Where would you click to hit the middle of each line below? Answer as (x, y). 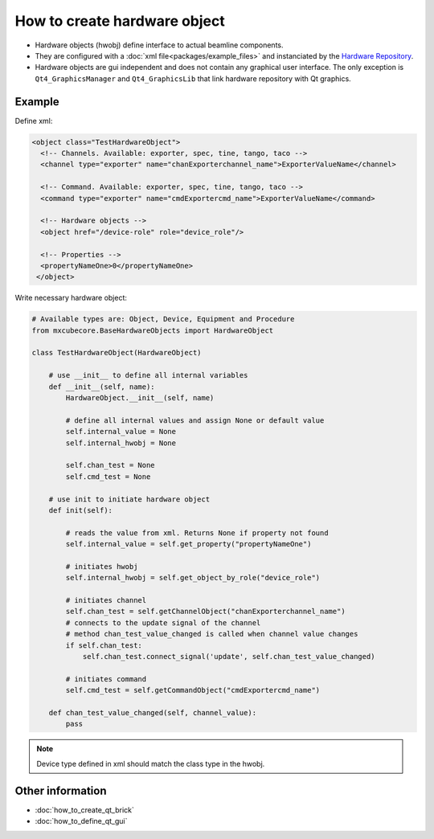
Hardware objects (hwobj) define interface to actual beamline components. (159, 45)
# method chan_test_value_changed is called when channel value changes (212, 634)
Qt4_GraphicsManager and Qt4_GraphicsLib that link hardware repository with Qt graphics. (193, 78)
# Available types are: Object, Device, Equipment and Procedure (163, 319)
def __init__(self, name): (102, 387)
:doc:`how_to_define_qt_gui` (81, 821)
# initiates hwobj (102, 566)
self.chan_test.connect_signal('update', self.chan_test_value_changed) (229, 656)
